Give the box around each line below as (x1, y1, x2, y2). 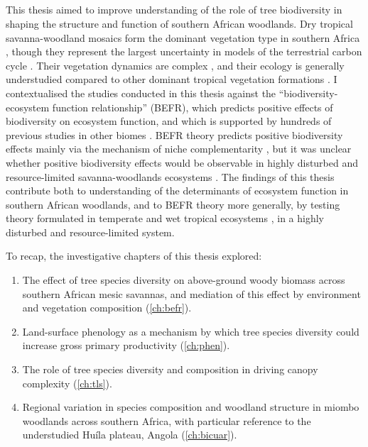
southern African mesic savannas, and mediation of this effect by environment (22, 286, 361, 301)
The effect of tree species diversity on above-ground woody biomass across (22, 272, 345, 287)
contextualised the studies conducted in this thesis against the (6, 85, 276, 100)
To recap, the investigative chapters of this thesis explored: (6, 248, 262, 263)
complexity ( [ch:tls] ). (22, 375, 112, 390)
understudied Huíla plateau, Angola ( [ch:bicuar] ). (22, 427, 237, 442)
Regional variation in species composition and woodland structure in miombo (22, 399, 359, 414)
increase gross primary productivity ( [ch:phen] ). (22, 338, 230, 353)
